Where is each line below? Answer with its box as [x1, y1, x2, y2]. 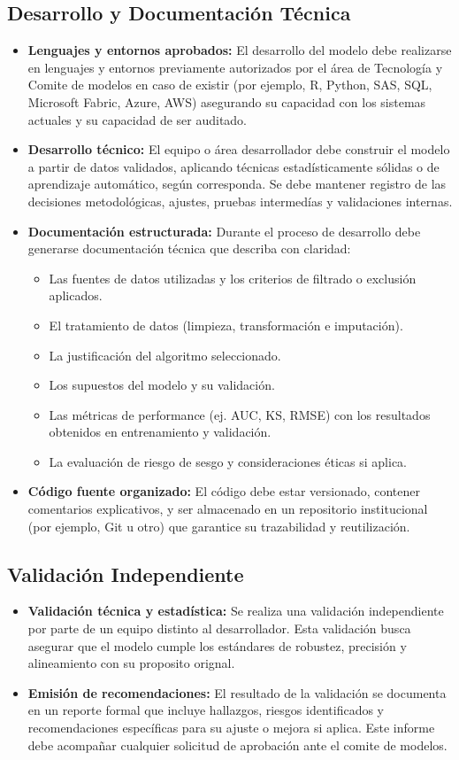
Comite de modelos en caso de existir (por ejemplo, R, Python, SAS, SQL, [27, 75, 432, 94]
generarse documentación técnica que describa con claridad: [27, 239, 351, 258]
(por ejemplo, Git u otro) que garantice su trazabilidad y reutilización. [27, 516, 410, 535]
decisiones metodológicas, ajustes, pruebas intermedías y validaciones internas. [27, 191, 453, 210]
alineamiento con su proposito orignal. [27, 654, 235, 672]
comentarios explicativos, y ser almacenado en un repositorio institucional [27, 500, 428, 518]
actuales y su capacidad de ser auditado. [27, 110, 248, 128]
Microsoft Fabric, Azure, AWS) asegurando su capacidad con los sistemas [27, 92, 426, 111]
